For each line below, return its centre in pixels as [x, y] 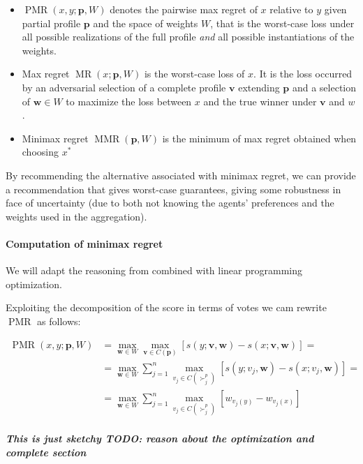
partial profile [51, 23]
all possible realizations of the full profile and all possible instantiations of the [188, 37]
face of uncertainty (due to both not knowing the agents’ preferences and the [170, 203]
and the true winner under [260, 101]
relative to [291, 9]
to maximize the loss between [129, 101]
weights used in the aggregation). [76, 216]
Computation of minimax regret [84, 243]
